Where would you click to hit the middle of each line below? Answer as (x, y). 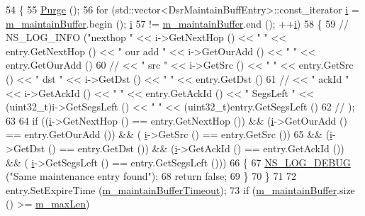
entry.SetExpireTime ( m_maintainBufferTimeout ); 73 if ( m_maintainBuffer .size (180, 189)
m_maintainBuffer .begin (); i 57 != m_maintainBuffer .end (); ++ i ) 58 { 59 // (177, 23)
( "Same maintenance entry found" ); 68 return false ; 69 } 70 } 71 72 (151, 176)
